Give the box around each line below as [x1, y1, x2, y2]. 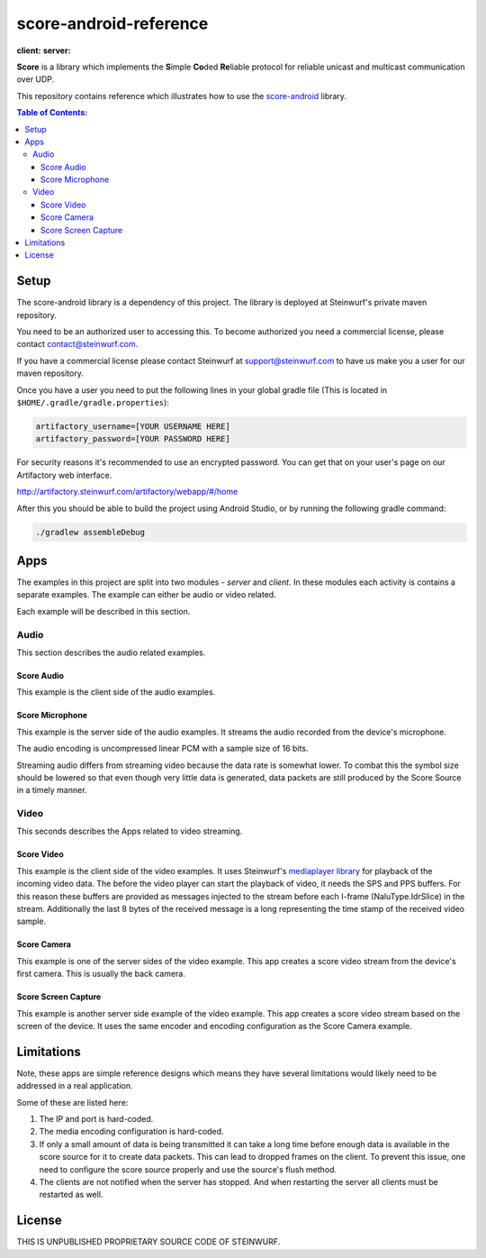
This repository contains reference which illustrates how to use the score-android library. [16, 90, 346, 101]
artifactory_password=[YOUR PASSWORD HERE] [35, 433, 231, 444]
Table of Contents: [16, 107, 88, 118]
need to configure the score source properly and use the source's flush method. [39, 1163, 337, 1175]
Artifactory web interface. [16, 469, 112, 480]
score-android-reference [16, 14, 209, 33]
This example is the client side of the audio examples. [16, 687, 216, 697]
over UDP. [16, 74, 55, 85]
